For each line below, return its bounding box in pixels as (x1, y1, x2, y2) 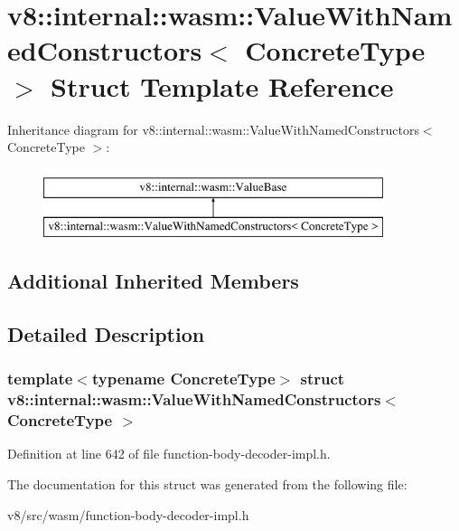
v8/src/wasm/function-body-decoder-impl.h (7, 505, 249, 524)
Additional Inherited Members (7, 267, 299, 295)
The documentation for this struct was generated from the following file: (7, 475, 407, 494)
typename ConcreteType (91, 367, 276, 390)
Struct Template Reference (51, 67, 394, 104)
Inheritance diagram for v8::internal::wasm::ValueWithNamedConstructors (7, 119, 419, 138)
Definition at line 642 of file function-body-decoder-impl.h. (7, 444, 331, 463)
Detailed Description (7, 320, 205, 348)
